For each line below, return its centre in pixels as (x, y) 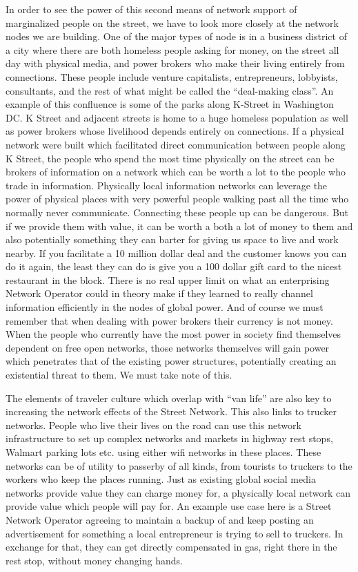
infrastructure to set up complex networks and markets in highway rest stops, (169, 438)
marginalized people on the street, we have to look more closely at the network (172, 22)
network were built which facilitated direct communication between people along (176, 144)
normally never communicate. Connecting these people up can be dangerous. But (177, 212)
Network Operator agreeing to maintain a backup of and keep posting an (160, 519)
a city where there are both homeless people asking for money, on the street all (172, 49)
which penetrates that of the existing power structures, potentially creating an (171, 361)
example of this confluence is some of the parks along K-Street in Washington (170, 104)
